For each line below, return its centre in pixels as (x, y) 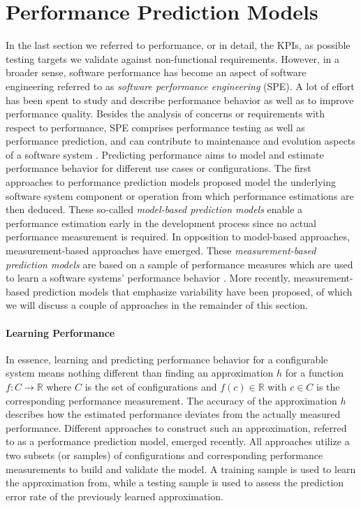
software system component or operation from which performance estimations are (180, 195)
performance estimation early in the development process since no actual (161, 223)
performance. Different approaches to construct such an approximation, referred (176, 427)
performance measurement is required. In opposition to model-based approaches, (178, 237)
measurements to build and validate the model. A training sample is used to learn (181, 469)
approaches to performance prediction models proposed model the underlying (171, 182)
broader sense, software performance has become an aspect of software (156, 72)
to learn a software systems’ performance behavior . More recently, (148, 278)
